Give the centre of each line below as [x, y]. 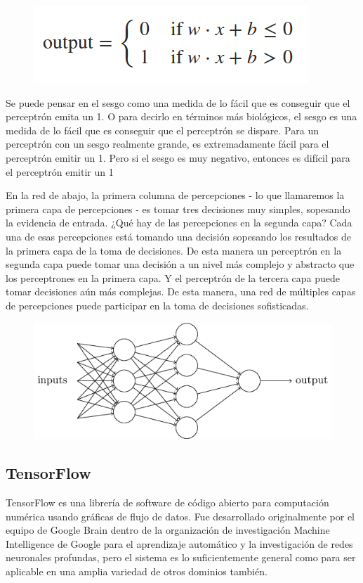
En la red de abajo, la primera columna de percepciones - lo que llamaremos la [175, 195]
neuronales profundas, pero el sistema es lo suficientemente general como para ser [181, 557]
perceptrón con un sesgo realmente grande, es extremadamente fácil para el [167, 144]
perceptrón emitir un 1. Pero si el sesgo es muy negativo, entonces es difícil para [178, 157]
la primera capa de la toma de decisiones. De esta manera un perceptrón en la [174, 250]
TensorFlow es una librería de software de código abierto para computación [167, 502]
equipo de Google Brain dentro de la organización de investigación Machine [168, 530]
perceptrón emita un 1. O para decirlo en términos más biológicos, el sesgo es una [181, 116]
